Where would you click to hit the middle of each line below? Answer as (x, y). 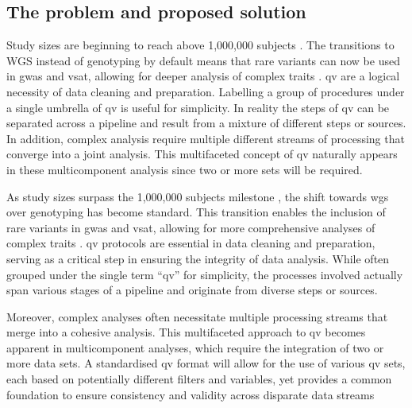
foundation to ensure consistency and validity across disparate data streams (191, 394)
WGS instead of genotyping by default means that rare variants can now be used (203, 60)
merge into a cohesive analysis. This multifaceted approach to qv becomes (186, 332)
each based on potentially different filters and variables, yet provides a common (199, 379)
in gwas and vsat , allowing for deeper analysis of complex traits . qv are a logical (203, 76)
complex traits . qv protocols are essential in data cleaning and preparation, (191, 243)
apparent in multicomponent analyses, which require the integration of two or (195, 347)
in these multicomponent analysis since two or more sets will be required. (185, 169)
